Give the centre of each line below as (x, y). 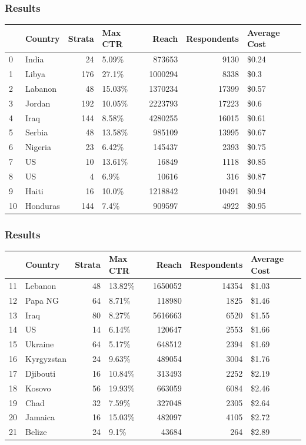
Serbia (37, 132)
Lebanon (41, 285)
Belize (36, 432)
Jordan (38, 103)
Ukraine (40, 344)
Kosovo (38, 388)
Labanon (41, 88)
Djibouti (41, 373)
